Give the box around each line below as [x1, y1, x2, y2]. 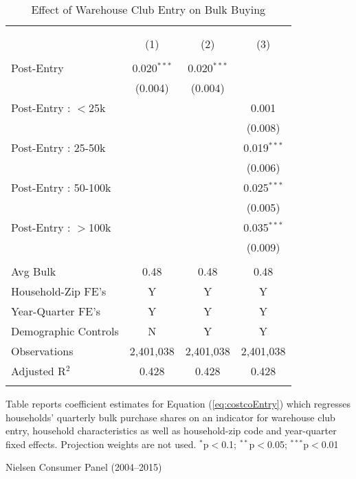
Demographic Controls [11, 323, 119, 339]
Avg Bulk [11, 263, 56, 279]
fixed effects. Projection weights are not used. [5, 436, 197, 451]
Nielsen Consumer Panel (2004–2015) [5, 460, 162, 474]
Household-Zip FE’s [11, 283, 107, 299]
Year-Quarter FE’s [11, 303, 101, 319]
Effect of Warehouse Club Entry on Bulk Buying [31, 1, 266, 17]
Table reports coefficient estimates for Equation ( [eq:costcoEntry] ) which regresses [5, 397, 351, 410]
